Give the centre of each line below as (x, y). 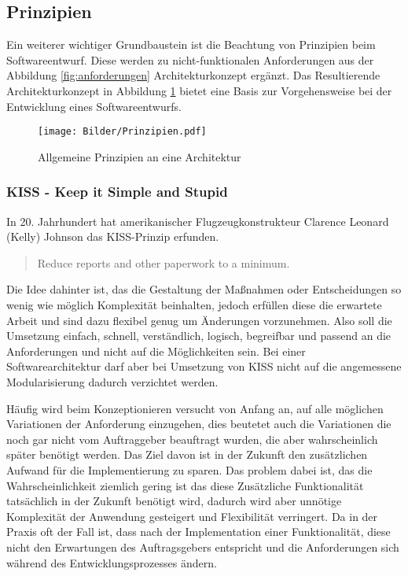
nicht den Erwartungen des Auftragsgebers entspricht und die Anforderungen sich (203, 546)
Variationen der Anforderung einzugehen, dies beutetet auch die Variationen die (199, 424)
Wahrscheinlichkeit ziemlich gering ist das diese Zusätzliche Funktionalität (185, 485)
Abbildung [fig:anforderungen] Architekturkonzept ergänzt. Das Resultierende (193, 75)
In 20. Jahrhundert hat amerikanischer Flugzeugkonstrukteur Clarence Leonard (198, 221)
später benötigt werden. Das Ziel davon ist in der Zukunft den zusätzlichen (187, 454)
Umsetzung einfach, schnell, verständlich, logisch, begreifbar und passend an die (199, 336)
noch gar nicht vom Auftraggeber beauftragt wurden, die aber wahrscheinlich (192, 439)
